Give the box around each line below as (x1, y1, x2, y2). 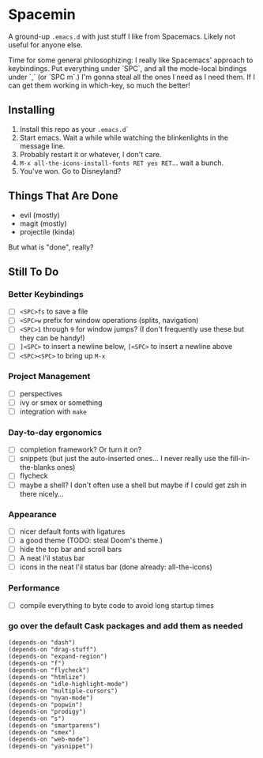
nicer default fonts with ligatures (19, 527, 126, 536)
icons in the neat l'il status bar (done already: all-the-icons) (19, 562, 213, 572)
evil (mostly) (19, 210, 61, 220)
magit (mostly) (19, 219, 67, 228)
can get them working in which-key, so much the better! (8, 81, 191, 90)
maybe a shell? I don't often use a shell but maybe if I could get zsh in (19, 480, 247, 490)
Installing (8, 103, 55, 117)
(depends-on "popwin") (8, 700, 83, 708)
